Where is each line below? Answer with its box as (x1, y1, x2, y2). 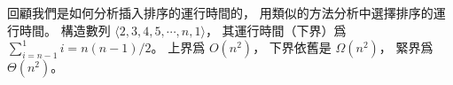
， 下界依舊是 (253, 38, 332, 57)
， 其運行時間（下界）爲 (205, 20, 347, 39)
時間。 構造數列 (19, 20, 111, 39)
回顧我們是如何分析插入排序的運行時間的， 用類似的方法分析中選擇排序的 (7, 4, 433, 21)
